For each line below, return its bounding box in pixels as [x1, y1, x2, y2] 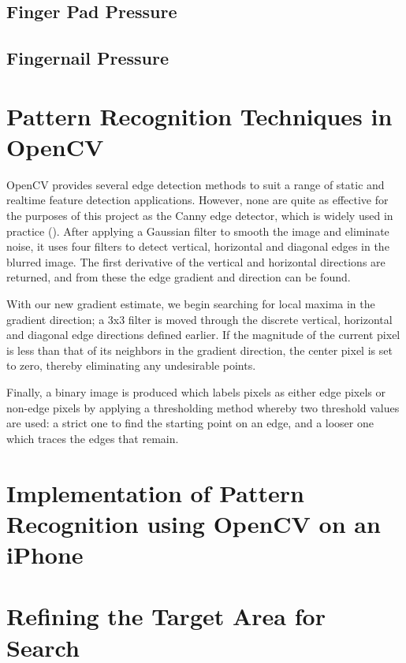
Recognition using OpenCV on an [6, 507, 381, 539]
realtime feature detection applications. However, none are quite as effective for [6, 192, 389, 208]
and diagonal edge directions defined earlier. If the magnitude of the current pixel [6, 326, 400, 343]
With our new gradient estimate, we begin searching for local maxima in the [6, 296, 375, 312]
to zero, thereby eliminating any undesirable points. [6, 357, 256, 374]
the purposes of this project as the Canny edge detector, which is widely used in [6, 207, 393, 224]
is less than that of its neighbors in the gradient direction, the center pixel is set [6, 341, 393, 358]
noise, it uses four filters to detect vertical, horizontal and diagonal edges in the [6, 238, 389, 255]
